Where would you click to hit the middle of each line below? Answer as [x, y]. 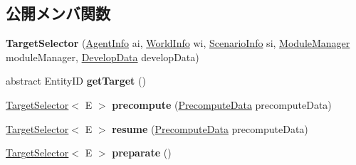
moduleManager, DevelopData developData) [103, 57]
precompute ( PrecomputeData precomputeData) [222, 104]
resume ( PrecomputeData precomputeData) [210, 128]
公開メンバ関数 [58, 13]
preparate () [142, 153]
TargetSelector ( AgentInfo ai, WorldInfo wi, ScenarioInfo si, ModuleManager [178, 43]
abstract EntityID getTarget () [76, 81]
